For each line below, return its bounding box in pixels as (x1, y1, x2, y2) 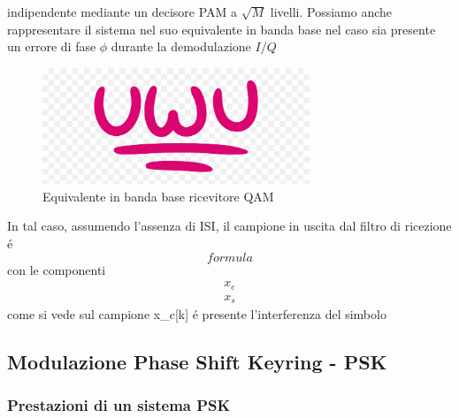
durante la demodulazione (111, 37, 251, 56)
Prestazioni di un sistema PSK (7, 394, 231, 416)
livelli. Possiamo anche (270, 3, 393, 20)
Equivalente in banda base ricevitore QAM (42, 186, 274, 205)
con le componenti (7, 260, 106, 278)
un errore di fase (7, 37, 96, 56)
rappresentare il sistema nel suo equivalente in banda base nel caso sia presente (7, 19, 436, 38)
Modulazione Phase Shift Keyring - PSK (7, 348, 387, 376)
